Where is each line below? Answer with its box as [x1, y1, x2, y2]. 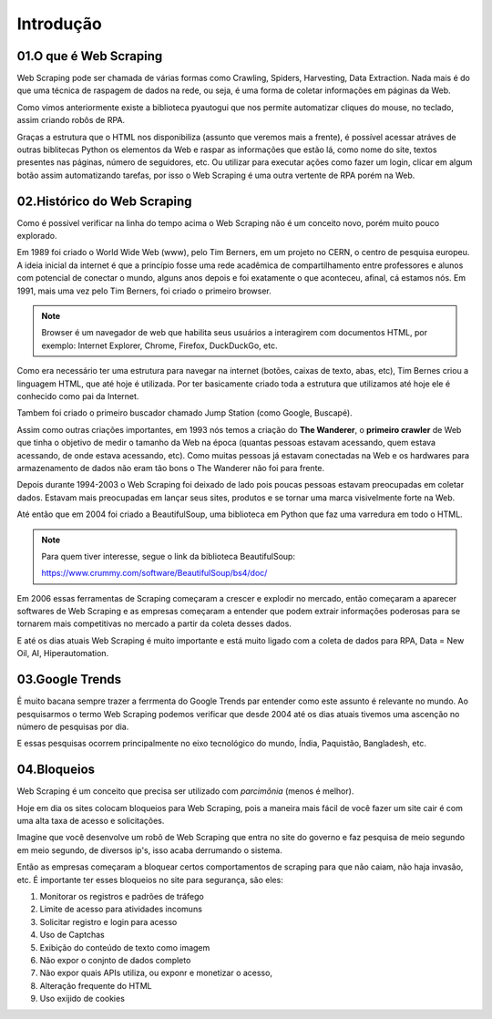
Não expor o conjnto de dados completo [39, 954, 191, 965]
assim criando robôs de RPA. [16, 115, 126, 126]
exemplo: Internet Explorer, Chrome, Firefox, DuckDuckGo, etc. [41, 340, 278, 351]
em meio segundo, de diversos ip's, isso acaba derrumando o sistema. [16, 844, 282, 856]
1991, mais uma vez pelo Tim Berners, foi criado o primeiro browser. [16, 285, 272, 296]
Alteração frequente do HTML [39, 980, 152, 991]
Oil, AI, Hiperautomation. [16, 648, 109, 659]
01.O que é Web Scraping [16, 48, 163, 64]
